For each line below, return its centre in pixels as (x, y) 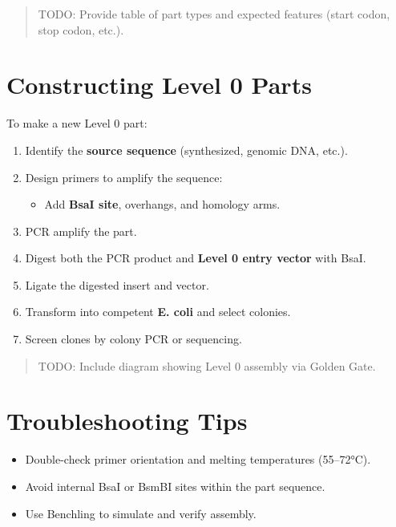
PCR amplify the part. (81, 231)
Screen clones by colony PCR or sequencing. (133, 339)
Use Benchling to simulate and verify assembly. (141, 513)
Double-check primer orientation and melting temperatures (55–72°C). (198, 459)
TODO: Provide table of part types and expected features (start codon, (214, 14)
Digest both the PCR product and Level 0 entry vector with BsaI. (196, 258)
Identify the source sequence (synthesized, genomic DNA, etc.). (186, 150)
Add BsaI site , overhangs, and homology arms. (162, 204)
